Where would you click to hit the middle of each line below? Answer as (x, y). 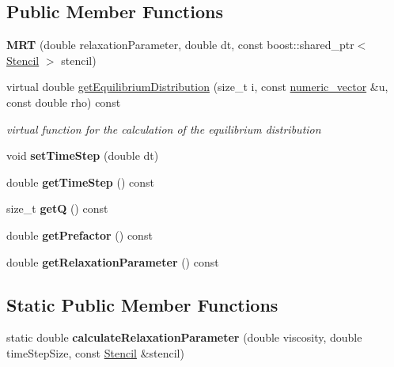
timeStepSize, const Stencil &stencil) (95, 352)
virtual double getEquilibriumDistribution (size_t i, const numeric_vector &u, (197, 87)
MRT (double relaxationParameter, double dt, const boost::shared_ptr (180, 45)
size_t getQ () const (57, 208)
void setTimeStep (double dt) (83, 155)
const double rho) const (64, 102)
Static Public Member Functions (142, 304)
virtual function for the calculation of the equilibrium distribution (164, 129)
